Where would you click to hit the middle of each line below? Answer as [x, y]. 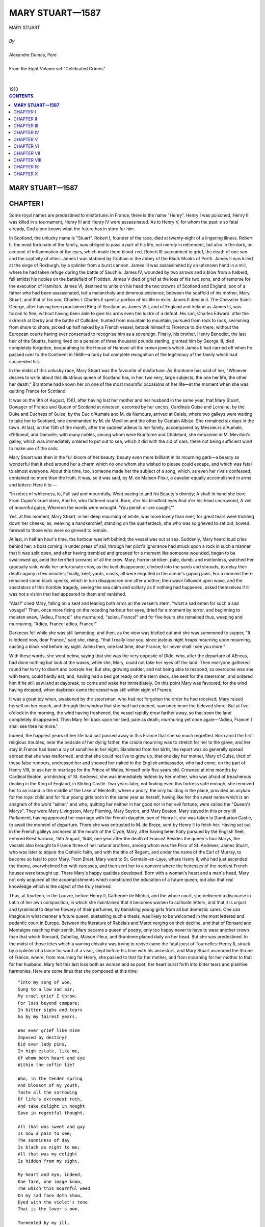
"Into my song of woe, [45, 982]
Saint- [246, 300]
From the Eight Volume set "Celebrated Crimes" [57, 68]
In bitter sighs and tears [50, 1010]
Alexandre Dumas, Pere [33, 55]
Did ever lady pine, [42, 1044]
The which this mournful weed [54, 1188]
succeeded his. [25, 361]
